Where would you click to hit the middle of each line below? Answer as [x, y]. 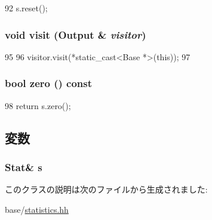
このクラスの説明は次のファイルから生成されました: [106, 189]
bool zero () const [49, 83]
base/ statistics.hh [37, 209]
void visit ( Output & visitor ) [76, 34]
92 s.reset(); [26, 8]
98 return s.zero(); [38, 105]
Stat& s [24, 167]
